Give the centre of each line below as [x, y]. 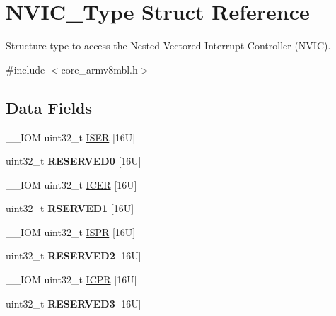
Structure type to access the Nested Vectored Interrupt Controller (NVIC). [168, 46]
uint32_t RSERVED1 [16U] [70, 208]
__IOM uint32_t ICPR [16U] [71, 280]
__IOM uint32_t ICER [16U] [71, 184]
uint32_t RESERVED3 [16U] [74, 303]
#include [25, 69]
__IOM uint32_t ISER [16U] [71, 137]
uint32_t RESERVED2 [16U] [74, 256]
